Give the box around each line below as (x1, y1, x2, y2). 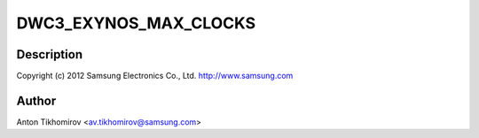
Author (16, 93, 57, 108)
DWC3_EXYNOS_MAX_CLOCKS (16, 13, 256, 33)
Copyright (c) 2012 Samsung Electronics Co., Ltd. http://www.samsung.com (16, 71, 294, 81)
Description (16, 47, 83, 62)
